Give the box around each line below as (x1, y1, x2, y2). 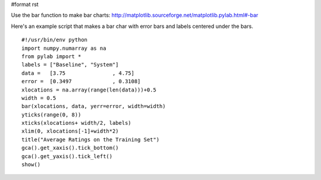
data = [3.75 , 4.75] (21, 70, 135, 77)
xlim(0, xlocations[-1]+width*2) (21, 128, 119, 135)
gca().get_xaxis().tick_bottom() (21, 144, 119, 151)
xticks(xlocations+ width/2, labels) (21, 119, 132, 127)
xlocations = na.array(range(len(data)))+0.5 (21, 86, 157, 93)
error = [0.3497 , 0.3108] (21, 78, 141, 85)
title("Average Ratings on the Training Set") (21, 136, 160, 143)
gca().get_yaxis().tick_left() (21, 153, 113, 160)
